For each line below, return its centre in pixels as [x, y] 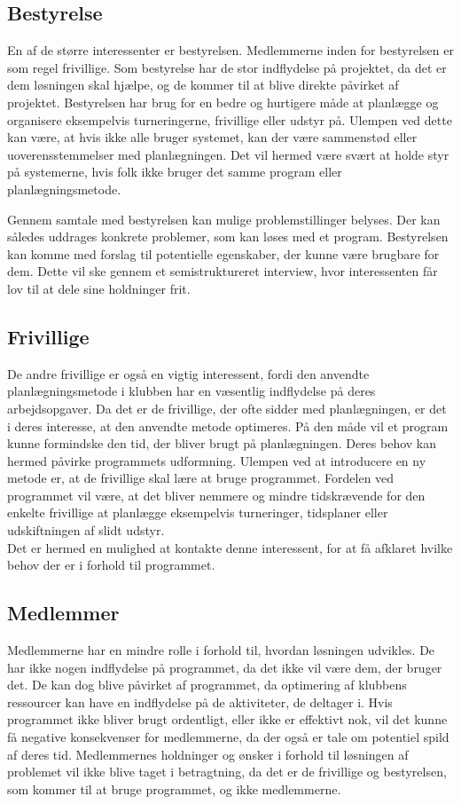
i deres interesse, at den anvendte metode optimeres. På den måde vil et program [228, 426]
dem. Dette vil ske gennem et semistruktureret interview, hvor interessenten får [223, 271]
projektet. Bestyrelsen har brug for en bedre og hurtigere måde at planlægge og [223, 102]
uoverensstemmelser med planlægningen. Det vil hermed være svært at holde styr [228, 154]
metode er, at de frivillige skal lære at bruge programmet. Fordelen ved [201, 478]
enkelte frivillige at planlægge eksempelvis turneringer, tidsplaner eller [198, 512]
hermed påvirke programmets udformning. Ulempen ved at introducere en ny [217, 460]
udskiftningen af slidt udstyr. [86, 530]
